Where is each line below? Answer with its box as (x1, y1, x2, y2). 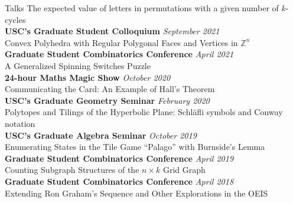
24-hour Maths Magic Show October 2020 (5, 71, 171, 83)
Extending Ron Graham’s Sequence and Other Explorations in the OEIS (5, 186, 268, 199)
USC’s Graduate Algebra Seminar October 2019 (5, 129, 197, 141)
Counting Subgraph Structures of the (5, 163, 139, 176)
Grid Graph (162, 163, 206, 176)
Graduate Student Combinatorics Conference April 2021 (5, 48, 234, 60)
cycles (5, 13, 26, 25)
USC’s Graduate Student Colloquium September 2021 (5, 25, 220, 37)
